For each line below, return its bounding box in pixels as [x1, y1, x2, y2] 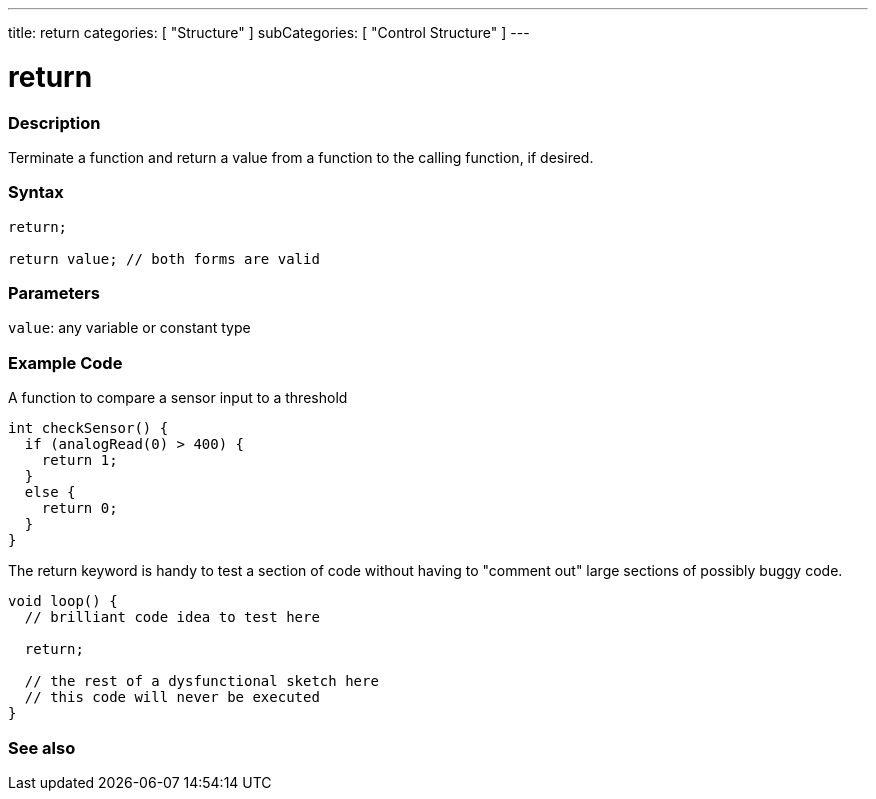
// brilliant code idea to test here [24, 609, 320, 626]
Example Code [8, 352, 123, 373]
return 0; [41, 500, 118, 517]
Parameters [8, 283, 100, 303]
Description [8, 112, 101, 133]
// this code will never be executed [24, 689, 320, 706]
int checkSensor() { [8, 420, 169, 437]
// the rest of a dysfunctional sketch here [24, 673, 379, 690]
